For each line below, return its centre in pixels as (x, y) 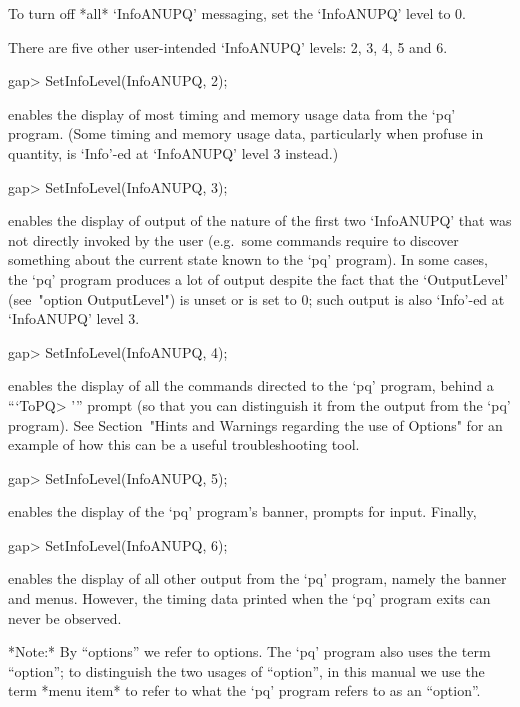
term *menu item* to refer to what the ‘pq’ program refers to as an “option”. (244, 690)
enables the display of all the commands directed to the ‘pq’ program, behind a (251, 385)
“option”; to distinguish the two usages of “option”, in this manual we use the (246, 670)
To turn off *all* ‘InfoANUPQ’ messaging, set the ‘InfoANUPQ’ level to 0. (237, 13)
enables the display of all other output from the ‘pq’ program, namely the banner (257, 578)
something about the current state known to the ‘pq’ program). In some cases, (248, 259)
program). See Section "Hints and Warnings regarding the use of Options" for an (255, 424)
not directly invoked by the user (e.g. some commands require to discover (233, 239)
